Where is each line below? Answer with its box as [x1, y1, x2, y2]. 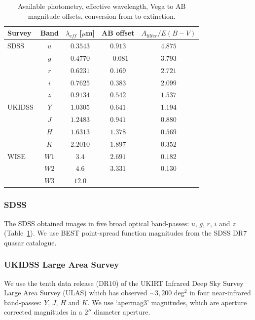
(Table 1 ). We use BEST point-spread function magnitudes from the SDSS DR [4, 228, 244, 238]
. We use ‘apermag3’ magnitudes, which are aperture [87, 297, 247, 307]
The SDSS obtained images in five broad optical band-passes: [4, 218, 189, 228]
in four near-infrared [189, 287, 251, 298]
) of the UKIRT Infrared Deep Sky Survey [115, 278, 244, 288]
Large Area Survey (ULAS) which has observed [4, 287, 147, 298]
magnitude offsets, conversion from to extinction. [28, 10, 176, 21]
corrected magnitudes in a [4, 307, 82, 317]
